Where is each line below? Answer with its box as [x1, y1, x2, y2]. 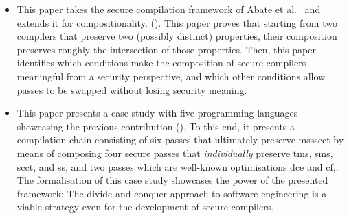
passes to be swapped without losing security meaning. [16, 82, 247, 97]
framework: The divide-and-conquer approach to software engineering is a [16, 186, 327, 200]
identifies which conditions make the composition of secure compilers [16, 56, 306, 70]
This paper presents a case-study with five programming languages [16, 106, 298, 120]
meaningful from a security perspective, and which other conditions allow [16, 69, 326, 83]
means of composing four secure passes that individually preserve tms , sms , [16, 145, 333, 160]
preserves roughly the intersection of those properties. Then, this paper [16, 42, 316, 56]
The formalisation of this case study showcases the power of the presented [16, 173, 328, 187]
